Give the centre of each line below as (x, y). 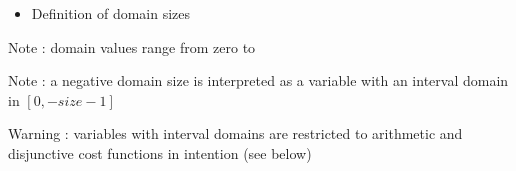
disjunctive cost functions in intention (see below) (160, 152)
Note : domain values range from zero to (132, 46)
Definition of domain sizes (111, 13)
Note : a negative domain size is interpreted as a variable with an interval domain (258, 80)
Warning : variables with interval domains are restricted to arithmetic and (235, 133)
